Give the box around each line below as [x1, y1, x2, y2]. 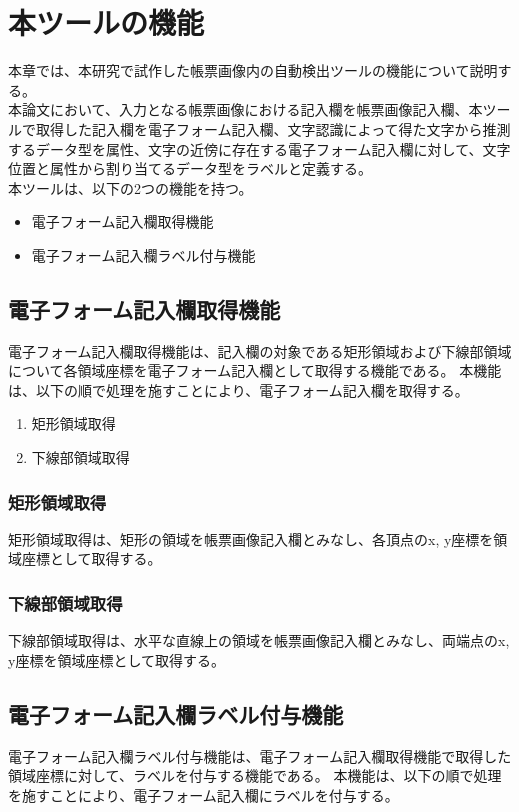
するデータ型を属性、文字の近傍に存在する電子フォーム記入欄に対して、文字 [8, 138, 511, 159]
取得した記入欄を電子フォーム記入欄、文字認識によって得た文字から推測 [35, 118, 511, 139]
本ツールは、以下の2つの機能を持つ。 [8, 177, 253, 198]
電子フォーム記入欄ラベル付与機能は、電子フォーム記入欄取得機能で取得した [8, 745, 512, 766]
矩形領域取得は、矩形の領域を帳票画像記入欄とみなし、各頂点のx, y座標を [8, 528, 494, 549]
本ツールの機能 [8, 2, 205, 43]
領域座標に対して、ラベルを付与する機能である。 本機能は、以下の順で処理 [8, 765, 502, 786]
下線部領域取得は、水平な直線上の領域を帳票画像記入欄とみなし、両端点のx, [8, 630, 510, 651]
